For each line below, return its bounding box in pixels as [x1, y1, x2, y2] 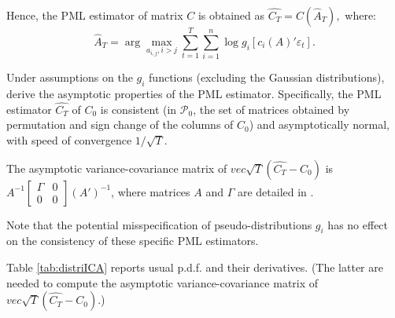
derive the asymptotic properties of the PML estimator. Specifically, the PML [6, 85, 382, 101]
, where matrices [111, 183, 190, 199]
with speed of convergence [6, 131, 132, 148]
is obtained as [197, 7, 265, 23]
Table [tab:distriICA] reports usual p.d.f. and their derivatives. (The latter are [6, 258, 383, 275]
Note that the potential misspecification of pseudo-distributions [6, 216, 312, 232]
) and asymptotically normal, [249, 116, 389, 133]
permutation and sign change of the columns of [6, 116, 234, 133]
